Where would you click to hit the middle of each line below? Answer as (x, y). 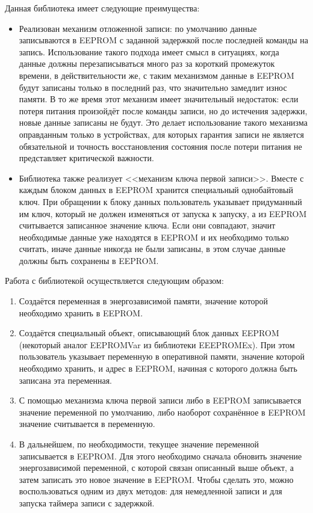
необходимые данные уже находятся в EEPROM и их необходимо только (154, 237)
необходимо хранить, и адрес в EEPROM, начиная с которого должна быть (158, 368)
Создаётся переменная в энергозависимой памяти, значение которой (144, 301)
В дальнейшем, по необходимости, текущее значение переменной (139, 444)
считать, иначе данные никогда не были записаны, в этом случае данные (152, 249)
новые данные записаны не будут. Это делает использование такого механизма (163, 122)
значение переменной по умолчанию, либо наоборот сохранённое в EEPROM (162, 412)
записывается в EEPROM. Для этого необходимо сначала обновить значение (160, 456)
